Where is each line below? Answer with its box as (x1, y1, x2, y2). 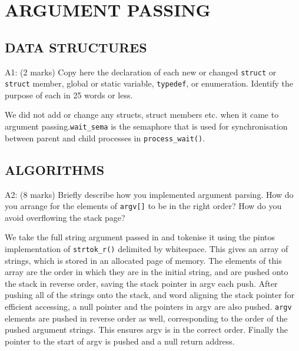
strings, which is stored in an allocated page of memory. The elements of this (5, 254, 282, 266)
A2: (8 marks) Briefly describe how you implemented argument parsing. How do (5, 188, 294, 200)
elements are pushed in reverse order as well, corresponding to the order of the (5, 312, 288, 324)
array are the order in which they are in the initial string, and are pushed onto (5, 266, 288, 278)
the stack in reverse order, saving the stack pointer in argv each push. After (5, 277, 278, 289)
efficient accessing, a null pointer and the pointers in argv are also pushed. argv (5, 300, 292, 313)
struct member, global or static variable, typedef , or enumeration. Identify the (5, 77, 294, 90)
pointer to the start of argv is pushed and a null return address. (5, 335, 235, 347)
